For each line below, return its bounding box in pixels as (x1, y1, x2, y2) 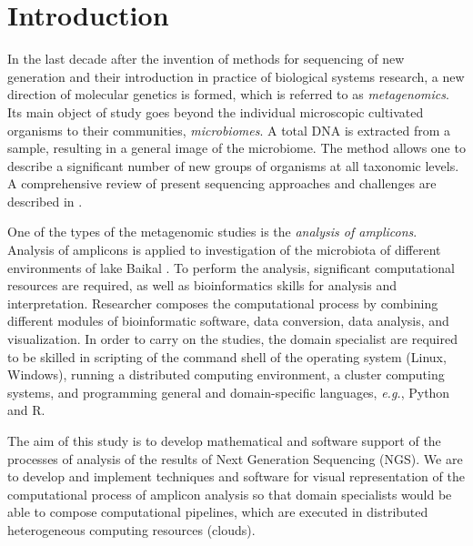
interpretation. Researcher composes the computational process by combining (7, 293, 438, 312)
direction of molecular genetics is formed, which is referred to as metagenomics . (7, 85, 449, 104)
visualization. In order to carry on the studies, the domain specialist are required (7, 329, 458, 349)
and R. (7, 400, 45, 420)
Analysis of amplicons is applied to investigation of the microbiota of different (7, 240, 441, 259)
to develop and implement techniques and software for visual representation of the (7, 467, 465, 486)
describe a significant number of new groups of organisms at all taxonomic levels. (7, 156, 459, 175)
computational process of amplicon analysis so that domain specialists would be (7, 484, 452, 503)
